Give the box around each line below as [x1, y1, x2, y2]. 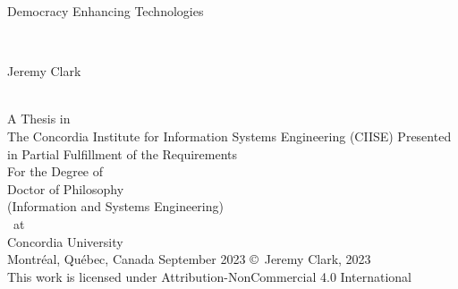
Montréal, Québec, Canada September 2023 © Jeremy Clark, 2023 [7, 250, 371, 268]
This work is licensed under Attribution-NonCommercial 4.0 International [7, 267, 411, 285]
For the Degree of [7, 162, 104, 181]
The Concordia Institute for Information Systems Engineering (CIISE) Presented [7, 126, 452, 145]
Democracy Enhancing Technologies [7, 2, 204, 20]
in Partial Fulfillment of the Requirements [7, 144, 238, 163]
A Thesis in [7, 109, 71, 128]
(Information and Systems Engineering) [7, 197, 224, 216]
